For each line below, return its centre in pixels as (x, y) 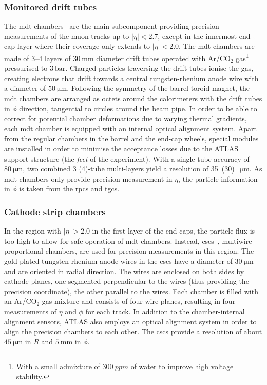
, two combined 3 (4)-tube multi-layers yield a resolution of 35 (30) (129, 169)
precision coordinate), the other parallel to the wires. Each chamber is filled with (131, 291)
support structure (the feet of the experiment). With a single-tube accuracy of (127, 158)
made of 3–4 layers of (37, 58)
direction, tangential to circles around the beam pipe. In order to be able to (138, 108)
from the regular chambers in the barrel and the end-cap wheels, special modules (131, 138)
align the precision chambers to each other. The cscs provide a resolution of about (133, 331)
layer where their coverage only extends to (84, 46)
